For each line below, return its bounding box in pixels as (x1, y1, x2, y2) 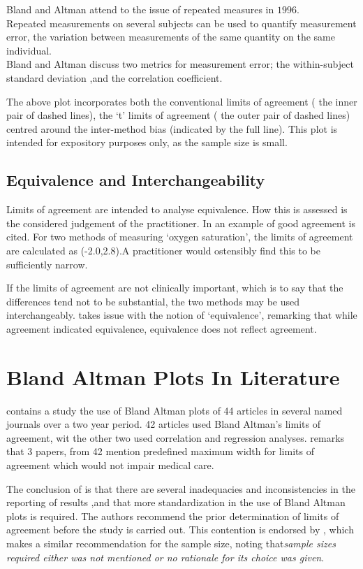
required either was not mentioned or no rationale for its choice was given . (6, 549, 325, 564)
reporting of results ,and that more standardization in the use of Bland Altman (6, 495, 346, 510)
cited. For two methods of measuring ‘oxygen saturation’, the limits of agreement (6, 229, 353, 244)
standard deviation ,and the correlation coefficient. (6, 70, 223, 85)
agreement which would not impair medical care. (6, 457, 214, 472)
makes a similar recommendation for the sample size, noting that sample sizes (6, 535, 336, 550)
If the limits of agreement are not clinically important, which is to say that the (6, 280, 343, 295)
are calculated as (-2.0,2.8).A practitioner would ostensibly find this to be (6, 243, 321, 257)
